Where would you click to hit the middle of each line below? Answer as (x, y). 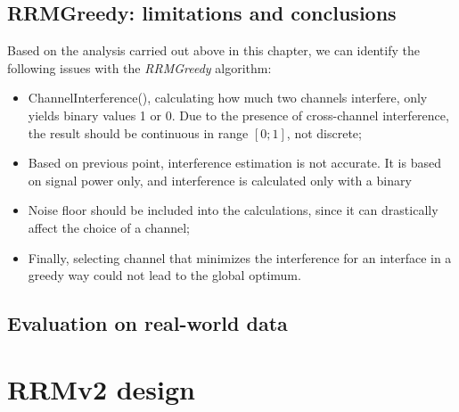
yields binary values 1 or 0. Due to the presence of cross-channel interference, (238, 115)
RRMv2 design (102, 388)
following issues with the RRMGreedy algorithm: (139, 67)
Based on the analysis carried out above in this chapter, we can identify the (213, 50)
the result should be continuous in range (138, 132)
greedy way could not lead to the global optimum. (164, 275)
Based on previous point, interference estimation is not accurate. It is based (234, 163)
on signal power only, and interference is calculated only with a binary (220, 180)
